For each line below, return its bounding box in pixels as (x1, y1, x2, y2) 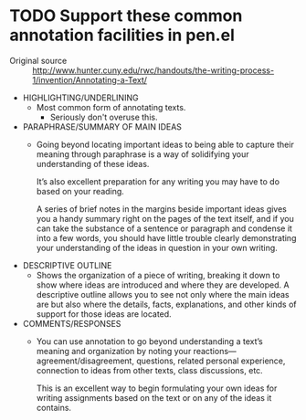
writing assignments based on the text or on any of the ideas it (36, 392, 272, 403)
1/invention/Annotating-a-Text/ (32, 74, 148, 85)
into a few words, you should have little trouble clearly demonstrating (36, 232, 297, 243)
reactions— (193, 345, 237, 356)
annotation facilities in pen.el (9, 25, 235, 46)
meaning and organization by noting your (36, 345, 192, 356)
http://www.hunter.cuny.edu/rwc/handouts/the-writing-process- (32, 65, 275, 76)
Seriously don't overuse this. (49, 111, 158, 122)
